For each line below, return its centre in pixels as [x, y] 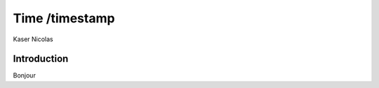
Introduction [41, 59]
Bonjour [25, 75]
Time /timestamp [64, 18]
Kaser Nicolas [33, 39]
